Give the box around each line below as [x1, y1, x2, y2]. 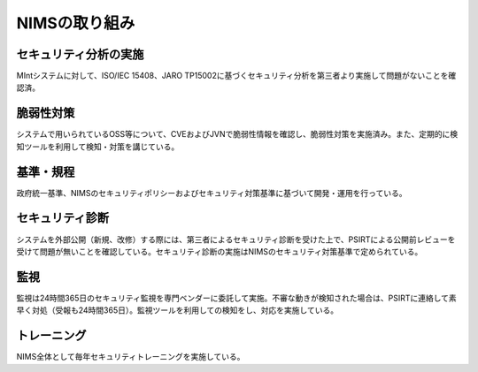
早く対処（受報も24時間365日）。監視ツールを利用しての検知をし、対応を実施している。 [16, 305, 339, 315]
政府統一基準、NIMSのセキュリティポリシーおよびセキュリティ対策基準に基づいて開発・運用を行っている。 [16, 187, 407, 198]
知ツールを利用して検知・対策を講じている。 [16, 141, 180, 152]
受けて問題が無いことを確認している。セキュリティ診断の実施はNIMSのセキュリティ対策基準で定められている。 [16, 246, 423, 256]
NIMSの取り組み [16, 13, 135, 33]
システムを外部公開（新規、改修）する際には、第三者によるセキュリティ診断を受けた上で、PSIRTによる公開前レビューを [16, 234, 456, 245]
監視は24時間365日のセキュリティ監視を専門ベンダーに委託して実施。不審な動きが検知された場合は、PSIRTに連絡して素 [16, 292, 458, 303]
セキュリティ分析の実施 [16, 47, 144, 62]
